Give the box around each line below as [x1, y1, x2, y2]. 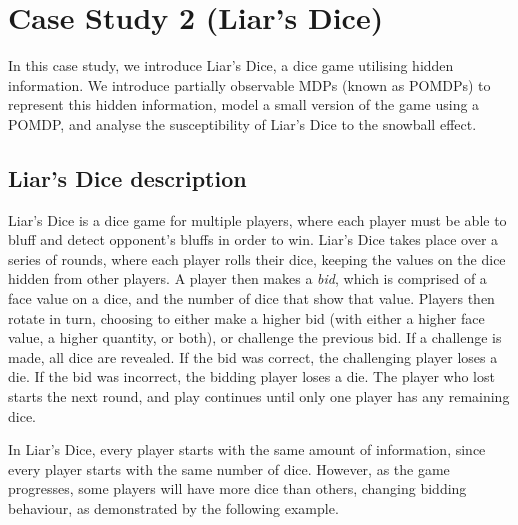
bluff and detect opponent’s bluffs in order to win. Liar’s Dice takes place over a [8, 229, 499, 250]
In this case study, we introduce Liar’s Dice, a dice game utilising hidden [8, 55, 454, 76]
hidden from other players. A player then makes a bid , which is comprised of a [8, 268, 487, 289]
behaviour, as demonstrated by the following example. [8, 498, 339, 519]
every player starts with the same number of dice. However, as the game [8, 458, 450, 479]
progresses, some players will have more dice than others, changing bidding [8, 478, 467, 499]
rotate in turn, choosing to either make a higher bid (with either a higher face [8, 307, 485, 328]
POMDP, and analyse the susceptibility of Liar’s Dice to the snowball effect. [8, 113, 477, 134]
